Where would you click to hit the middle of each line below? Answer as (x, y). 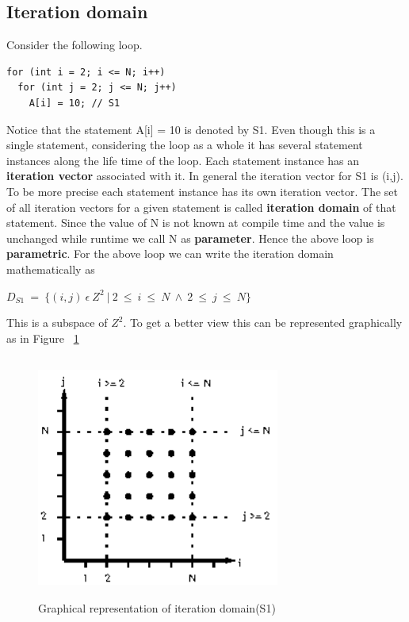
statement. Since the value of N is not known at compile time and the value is (196, 223)
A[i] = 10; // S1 (75, 103)
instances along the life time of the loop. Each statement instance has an (183, 160)
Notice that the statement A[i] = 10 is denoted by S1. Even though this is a (191, 129)
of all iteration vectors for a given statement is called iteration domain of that (201, 207)
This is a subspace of (57, 323)
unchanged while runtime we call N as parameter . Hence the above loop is (190, 238)
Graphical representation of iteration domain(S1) (157, 608)
